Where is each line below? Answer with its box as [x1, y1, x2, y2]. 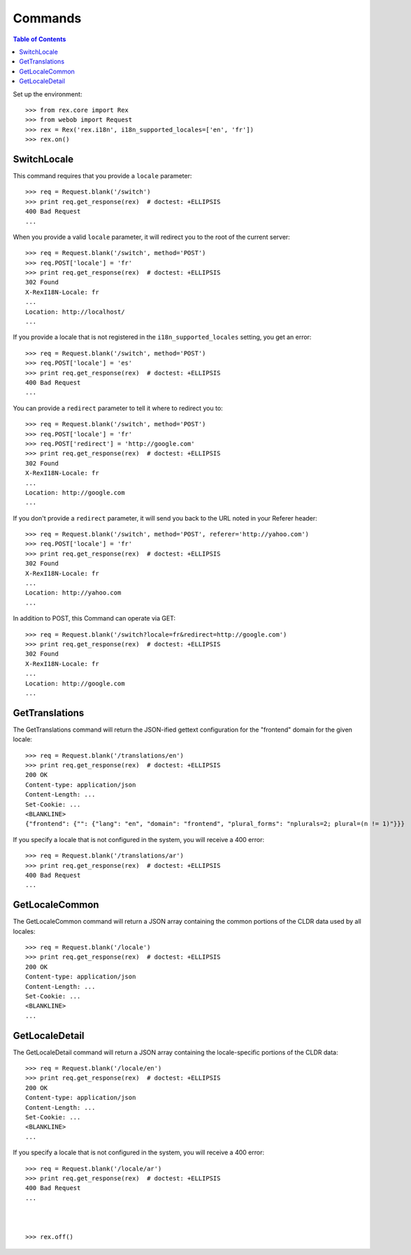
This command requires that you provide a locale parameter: [13, 171, 192, 180]
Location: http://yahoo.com [25, 589, 122, 597]
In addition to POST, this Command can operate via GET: [13, 614, 176, 623]
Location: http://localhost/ [25, 307, 125, 316]
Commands [13, 10, 82, 26]
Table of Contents [13, 35, 66, 43]
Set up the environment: [13, 89, 82, 98]
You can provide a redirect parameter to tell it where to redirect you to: [13, 404, 223, 412]
